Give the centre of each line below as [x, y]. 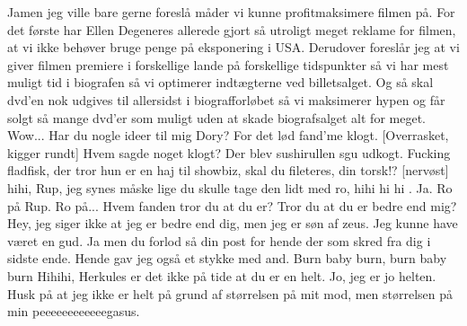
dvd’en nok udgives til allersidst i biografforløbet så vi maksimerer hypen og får [226, 99]
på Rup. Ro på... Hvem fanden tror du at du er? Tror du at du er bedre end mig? [232, 205]
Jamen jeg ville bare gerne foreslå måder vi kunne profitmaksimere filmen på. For [231, 12]
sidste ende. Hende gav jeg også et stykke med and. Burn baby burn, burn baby [227, 258]
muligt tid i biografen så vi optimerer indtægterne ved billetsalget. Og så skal [220, 82]
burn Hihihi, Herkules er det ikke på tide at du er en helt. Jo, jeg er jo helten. [222, 275]
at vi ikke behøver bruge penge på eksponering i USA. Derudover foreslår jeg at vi [233, 47]
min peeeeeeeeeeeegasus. [74, 311]
